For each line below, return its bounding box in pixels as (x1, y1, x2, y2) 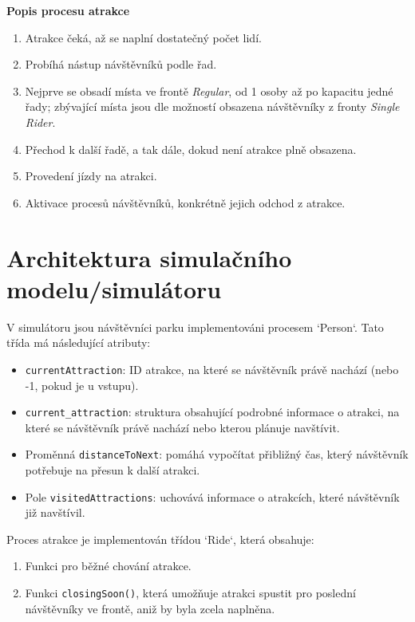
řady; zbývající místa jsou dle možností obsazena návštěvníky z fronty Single (25, 98, 400, 115)
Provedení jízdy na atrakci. (25, 167, 157, 184)
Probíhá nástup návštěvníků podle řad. (25, 56, 217, 73)
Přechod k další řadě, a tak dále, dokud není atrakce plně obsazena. (25, 140, 357, 157)
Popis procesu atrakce (6, 2, 130, 18)
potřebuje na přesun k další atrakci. (25, 462, 200, 478)
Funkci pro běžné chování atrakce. (25, 557, 192, 574)
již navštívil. (25, 504, 85, 521)
